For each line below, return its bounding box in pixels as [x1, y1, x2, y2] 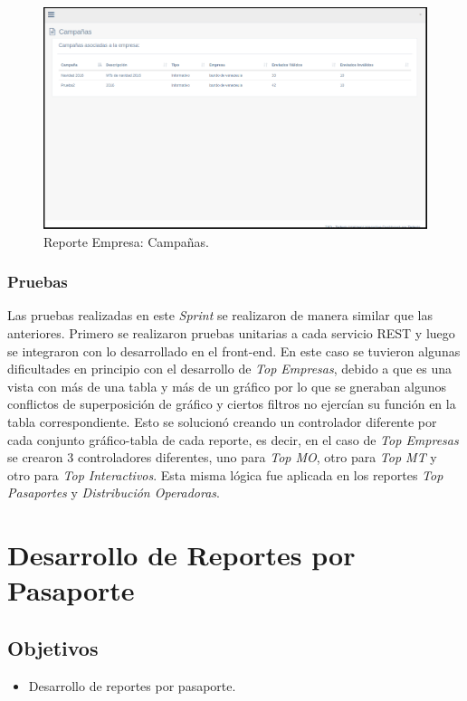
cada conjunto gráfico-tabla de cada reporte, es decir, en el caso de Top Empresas [7, 430, 459, 449]
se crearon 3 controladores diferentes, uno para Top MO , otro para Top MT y [7, 448, 437, 467]
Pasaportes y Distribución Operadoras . [7, 483, 220, 502]
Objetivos [7, 633, 99, 661]
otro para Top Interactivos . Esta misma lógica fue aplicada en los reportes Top [7, 465, 443, 484]
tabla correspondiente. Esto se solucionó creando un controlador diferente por [7, 412, 437, 431]
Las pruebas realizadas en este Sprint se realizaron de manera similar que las [7, 306, 433, 325]
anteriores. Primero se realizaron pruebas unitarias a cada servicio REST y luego [7, 323, 455, 342]
